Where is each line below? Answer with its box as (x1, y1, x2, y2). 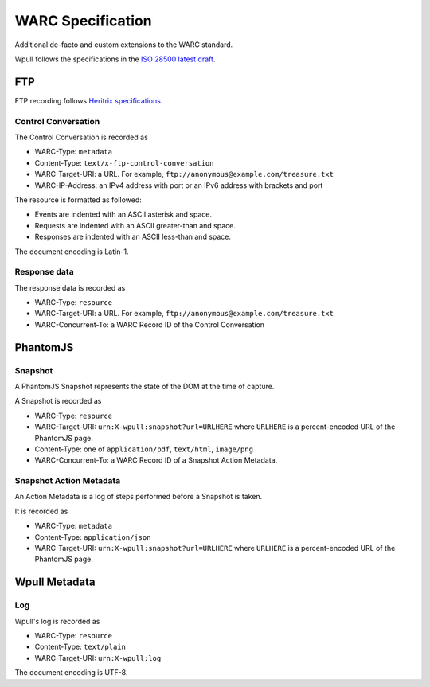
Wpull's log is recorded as (14, 616, 100, 626)
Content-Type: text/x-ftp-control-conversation (34, 158, 214, 167)
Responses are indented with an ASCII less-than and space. (34, 232, 231, 242)
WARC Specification (14, 12, 152, 29)
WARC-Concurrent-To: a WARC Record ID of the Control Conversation (34, 319, 265, 330)
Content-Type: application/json (34, 532, 151, 541)
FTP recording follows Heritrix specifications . (14, 96, 163, 105)
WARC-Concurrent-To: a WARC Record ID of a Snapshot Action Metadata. (34, 455, 278, 465)
